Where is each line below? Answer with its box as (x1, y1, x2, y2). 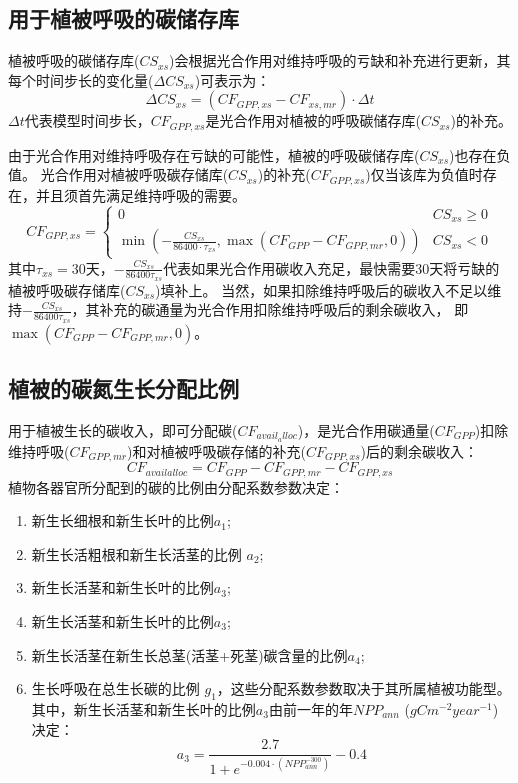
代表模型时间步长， (24, 110, 151, 131)
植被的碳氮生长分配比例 (8, 372, 239, 403)
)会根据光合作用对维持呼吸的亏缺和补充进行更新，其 (169, 50, 511, 71)
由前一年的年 (268, 698, 353, 719)
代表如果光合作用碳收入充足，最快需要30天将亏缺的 (163, 257, 500, 278)
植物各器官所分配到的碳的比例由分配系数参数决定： (8, 476, 344, 497)
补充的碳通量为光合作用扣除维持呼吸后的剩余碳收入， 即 (99, 299, 469, 320)
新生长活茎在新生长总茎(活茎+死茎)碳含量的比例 (31, 644, 348, 665)
